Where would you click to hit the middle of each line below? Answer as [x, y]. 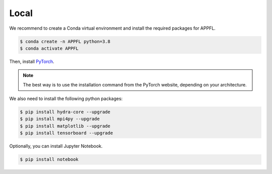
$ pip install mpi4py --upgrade [60, 119]
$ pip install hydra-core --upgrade [65, 112]
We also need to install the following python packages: [66, 99]
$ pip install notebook [49, 159]
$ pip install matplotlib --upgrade [65, 126]
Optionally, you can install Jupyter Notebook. [56, 146]
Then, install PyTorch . [32, 61]
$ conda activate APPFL [49, 48]
